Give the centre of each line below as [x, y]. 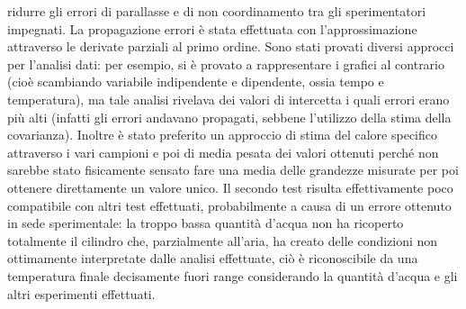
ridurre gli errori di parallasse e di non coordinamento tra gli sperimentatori [217, 11]
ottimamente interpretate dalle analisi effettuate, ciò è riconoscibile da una [213, 258]
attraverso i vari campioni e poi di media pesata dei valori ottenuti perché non [223, 152]
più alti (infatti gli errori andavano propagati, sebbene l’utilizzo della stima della [229, 117]
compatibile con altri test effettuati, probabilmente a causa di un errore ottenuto [229, 205]
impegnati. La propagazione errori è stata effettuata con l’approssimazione [212, 28]
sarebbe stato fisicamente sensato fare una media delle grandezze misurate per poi [233, 170]
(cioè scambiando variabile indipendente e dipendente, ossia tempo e [196, 82]
